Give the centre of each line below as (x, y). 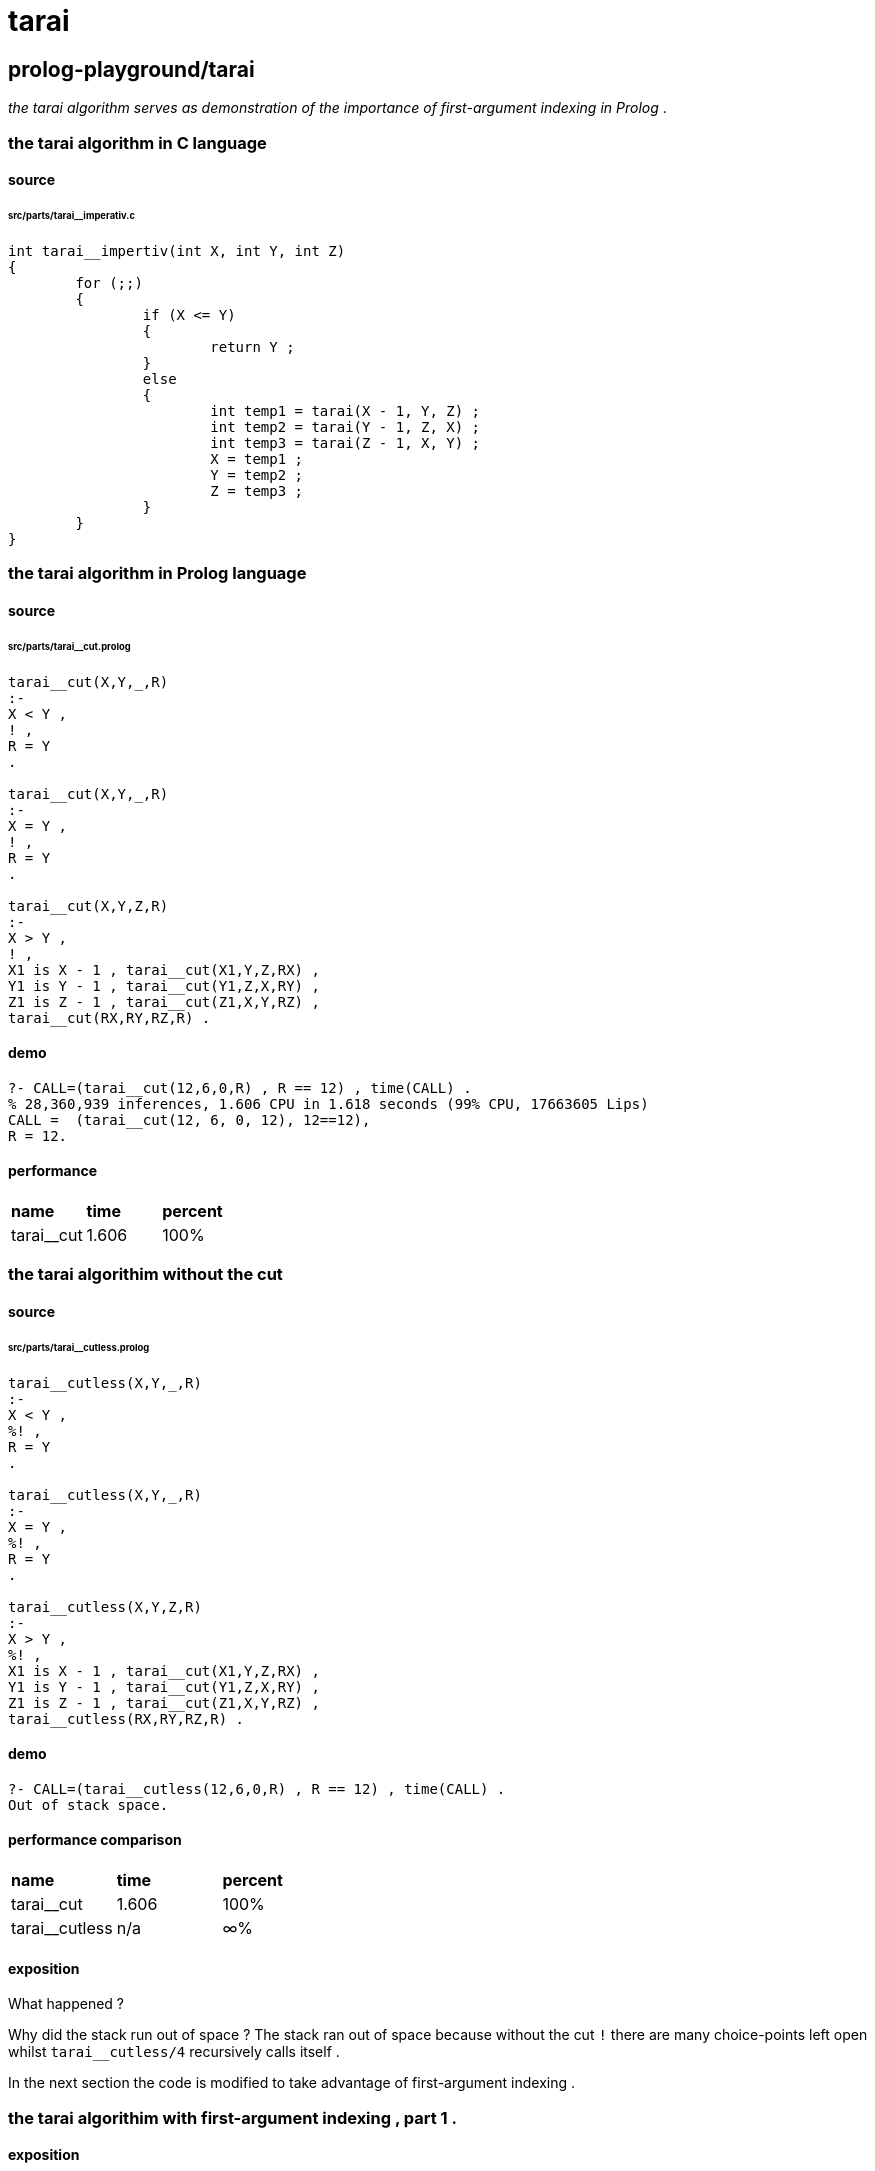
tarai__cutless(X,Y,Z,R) (105, 1606)
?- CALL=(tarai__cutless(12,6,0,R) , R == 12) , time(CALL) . (257, 1788)
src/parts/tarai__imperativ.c (71, 215)
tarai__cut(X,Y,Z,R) (88, 905)
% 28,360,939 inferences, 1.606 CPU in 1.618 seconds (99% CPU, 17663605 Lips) (328, 1103)
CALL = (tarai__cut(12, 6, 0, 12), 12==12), (189, 1119)
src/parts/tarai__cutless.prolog (79, 1347)
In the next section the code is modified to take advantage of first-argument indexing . (292, 2083)
